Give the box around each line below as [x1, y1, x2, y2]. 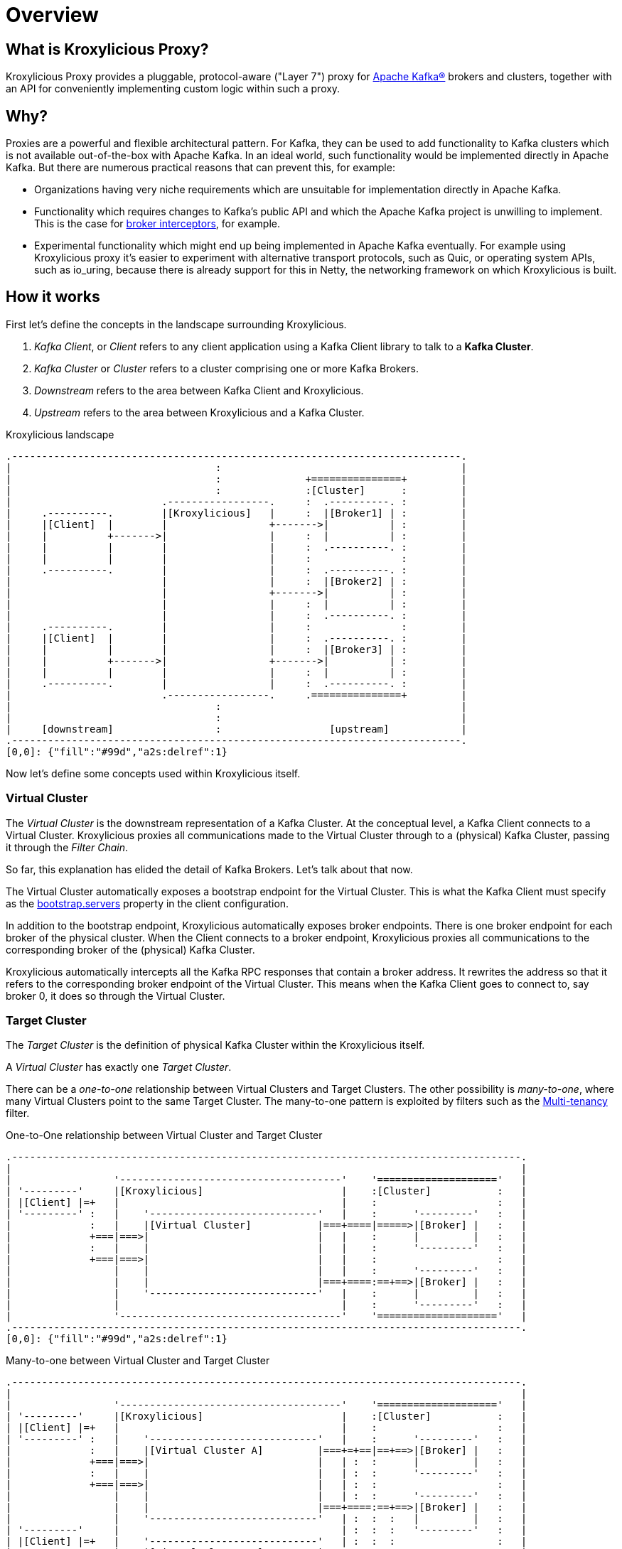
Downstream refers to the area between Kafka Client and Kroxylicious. [34, 384, 364, 396]
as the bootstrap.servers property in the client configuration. [6, 897, 289, 910]
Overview [6, 3, 99, 27]
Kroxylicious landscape [6, 428, 114, 441]
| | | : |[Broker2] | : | [6, 575, 468, 587]
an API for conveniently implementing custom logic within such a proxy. [6, 82, 341, 95]
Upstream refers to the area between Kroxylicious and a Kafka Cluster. [34, 406, 365, 419]
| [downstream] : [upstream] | [6, 723, 468, 735]
